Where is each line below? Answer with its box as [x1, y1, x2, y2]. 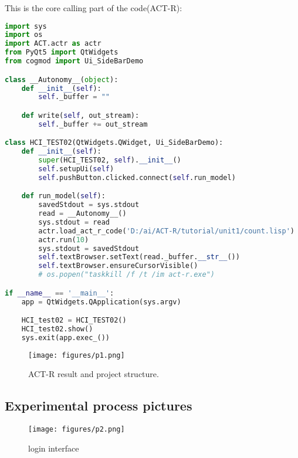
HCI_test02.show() [21, 325, 93, 334]
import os [5, 30, 43, 39]
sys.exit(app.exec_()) [21, 333, 110, 342]
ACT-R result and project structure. [28, 368, 159, 380]
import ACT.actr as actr [5, 39, 101, 48]
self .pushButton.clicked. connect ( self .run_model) [38, 173, 236, 182]
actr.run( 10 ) [38, 235, 89, 244]
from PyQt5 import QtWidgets [5, 48, 118, 57]
